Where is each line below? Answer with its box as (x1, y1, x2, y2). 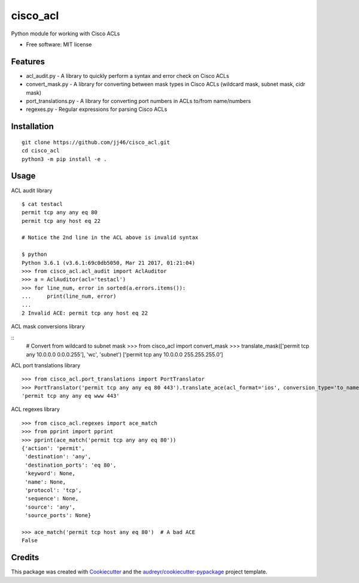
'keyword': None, (25, 470, 76, 477)
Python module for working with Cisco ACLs (11, 30, 120, 37)
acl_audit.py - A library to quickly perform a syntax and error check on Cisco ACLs (26, 72, 230, 79)
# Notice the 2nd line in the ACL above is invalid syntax (22, 234, 199, 241)
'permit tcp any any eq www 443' (22, 392, 120, 400)
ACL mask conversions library (11, 323, 85, 330)
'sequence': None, (25, 495, 79, 502)
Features (11, 56, 45, 67)
